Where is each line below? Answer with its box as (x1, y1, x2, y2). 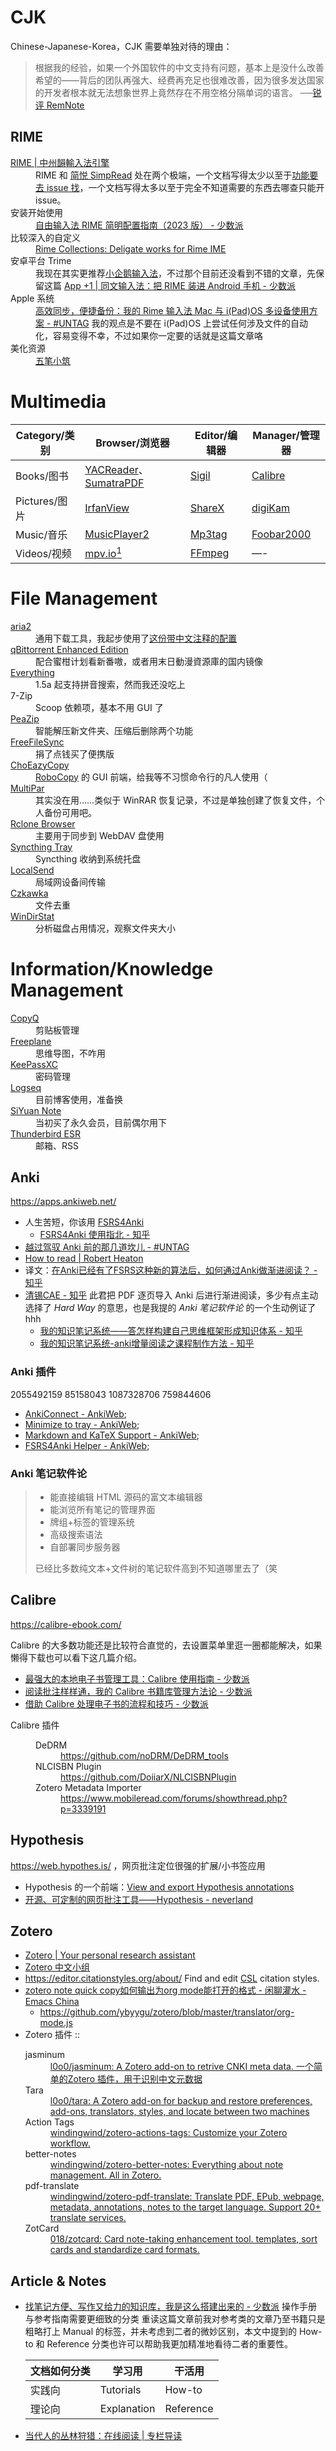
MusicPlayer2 (84, 527, 150, 541)
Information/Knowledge (10, 957, 214, 980)
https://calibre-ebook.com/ (10, 1618, 122, 1630)
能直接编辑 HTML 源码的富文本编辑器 (49, 1491, 203, 1503)
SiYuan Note (10, 1104, 62, 1116)
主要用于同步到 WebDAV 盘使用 (35, 829, 165, 841)
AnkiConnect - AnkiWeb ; (24, 1407, 128, 1420)
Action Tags (24, 2116, 75, 2128)
